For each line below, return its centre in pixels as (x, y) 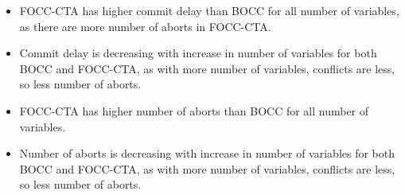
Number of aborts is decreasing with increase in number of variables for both (207, 153)
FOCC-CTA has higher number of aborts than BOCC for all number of (194, 110)
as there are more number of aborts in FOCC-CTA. (145, 26)
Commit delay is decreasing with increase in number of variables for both (198, 53)
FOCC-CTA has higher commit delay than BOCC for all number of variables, (209, 10)
